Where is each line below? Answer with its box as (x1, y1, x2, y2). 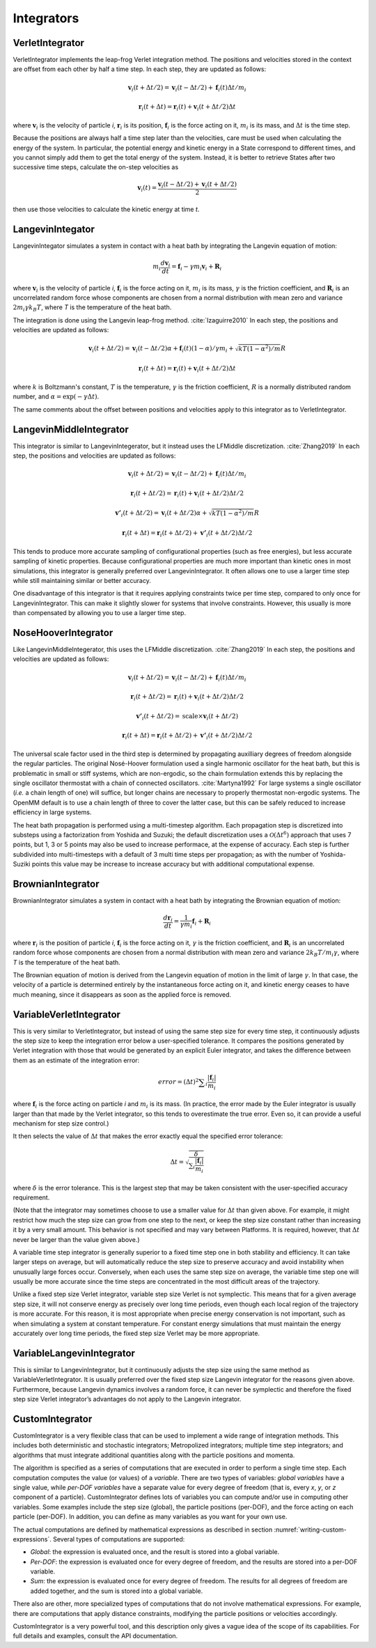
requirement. (13, 1193, 50, 1202)
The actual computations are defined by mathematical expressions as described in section (13, 1525, 273, 1534)
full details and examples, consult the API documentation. (13, 1632, 178, 1640)
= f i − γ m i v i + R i (171, 263, 222, 272)
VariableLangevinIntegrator (13, 1347, 136, 1359)
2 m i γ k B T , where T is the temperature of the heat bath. (13, 303, 172, 313)
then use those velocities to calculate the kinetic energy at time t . (13, 205, 200, 214)
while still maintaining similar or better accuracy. (13, 577, 151, 585)
